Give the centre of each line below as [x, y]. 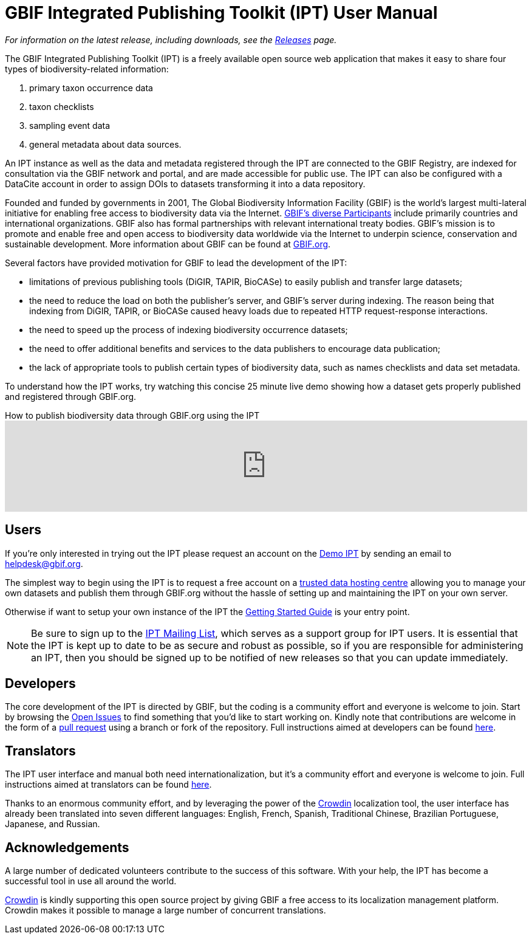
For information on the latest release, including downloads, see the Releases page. [171, 40]
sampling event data [70, 125]
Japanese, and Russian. [53, 824]
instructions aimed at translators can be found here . [108, 785]
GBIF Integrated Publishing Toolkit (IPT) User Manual [221, 13]
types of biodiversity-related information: [87, 69]
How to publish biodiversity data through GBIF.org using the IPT [132, 415]
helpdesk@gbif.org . [44, 563]
